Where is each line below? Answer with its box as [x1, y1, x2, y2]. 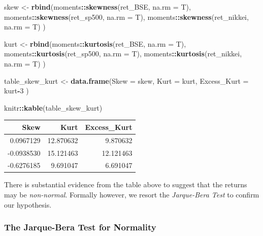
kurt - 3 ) [4, 85, 29, 96]
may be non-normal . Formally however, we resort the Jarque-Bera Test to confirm [4, 189, 259, 200]
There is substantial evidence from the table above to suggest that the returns [4, 179, 247, 190]
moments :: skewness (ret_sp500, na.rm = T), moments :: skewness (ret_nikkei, [4, 11, 249, 22]
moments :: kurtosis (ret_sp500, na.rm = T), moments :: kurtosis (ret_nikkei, [4, 48, 242, 59]
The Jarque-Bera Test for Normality [4, 221, 156, 233]
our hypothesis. [4, 199, 52, 210]
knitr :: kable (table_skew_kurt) [4, 102, 103, 113]
